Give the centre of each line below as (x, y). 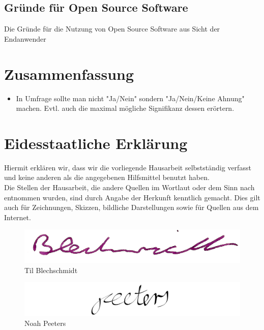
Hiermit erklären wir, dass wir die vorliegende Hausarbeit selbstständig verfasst (128, 167)
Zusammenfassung (69, 73)
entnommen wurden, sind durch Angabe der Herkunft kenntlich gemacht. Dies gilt (132, 197)
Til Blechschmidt (51, 270)
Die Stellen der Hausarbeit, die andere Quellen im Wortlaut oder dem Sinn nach (129, 187)
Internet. (18, 217)
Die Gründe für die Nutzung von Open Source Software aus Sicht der (112, 29)
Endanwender (25, 38)
